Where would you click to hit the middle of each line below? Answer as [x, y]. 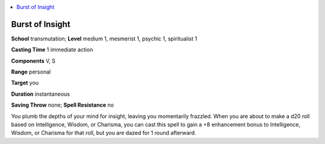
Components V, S [33, 61]
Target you [25, 83]
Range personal [31, 72]
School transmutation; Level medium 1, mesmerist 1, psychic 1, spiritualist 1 [104, 39]
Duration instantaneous [41, 94]
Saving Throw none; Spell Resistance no [63, 105]
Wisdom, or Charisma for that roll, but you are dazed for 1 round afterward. [104, 133]
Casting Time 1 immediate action [52, 50]
